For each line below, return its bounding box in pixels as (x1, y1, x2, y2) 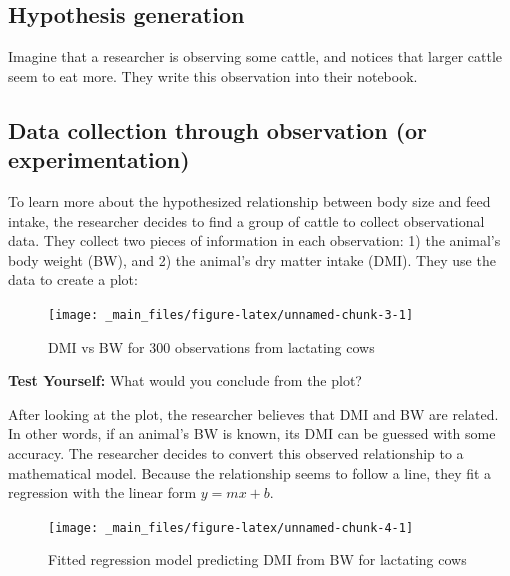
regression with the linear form (8, 482, 197, 503)
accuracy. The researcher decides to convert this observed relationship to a (8, 442, 464, 463)
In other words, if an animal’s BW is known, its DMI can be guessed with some (8, 423, 496, 444)
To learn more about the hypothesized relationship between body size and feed (8, 190, 491, 211)
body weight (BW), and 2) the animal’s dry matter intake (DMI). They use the (8, 249, 496, 270)
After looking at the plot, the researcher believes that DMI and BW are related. (8, 403, 499, 424)
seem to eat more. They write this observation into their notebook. (8, 65, 418, 86)
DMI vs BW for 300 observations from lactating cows (48, 336, 375, 357)
